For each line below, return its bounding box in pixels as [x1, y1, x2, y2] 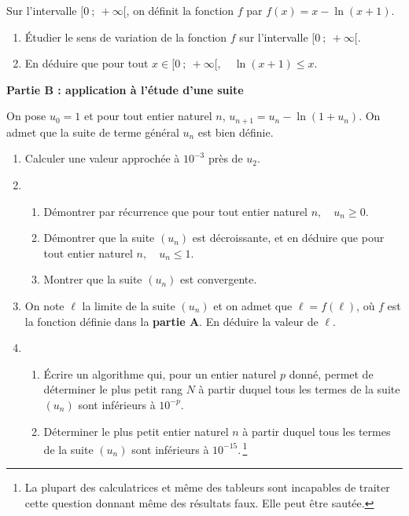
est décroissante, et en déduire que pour [192, 229, 385, 246]
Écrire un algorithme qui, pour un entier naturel [43, 365, 277, 382]
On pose [6, 108, 46, 124]
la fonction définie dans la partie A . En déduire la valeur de [24, 313, 319, 329]
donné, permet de [289, 365, 374, 382]
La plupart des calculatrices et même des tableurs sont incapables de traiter [24, 479, 390, 496]
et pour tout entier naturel [83, 108, 212, 124]
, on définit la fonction [126, 2, 234, 18]
